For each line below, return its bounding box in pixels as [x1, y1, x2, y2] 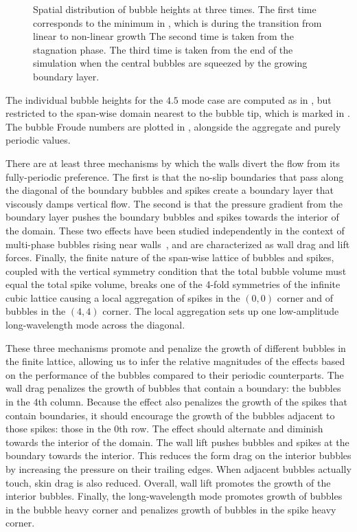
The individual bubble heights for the [5, 92, 163, 107]
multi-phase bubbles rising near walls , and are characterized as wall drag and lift [5, 236, 350, 251]
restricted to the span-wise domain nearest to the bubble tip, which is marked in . [5, 106, 350, 120]
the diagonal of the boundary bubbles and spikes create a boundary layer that [5, 183, 334, 197]
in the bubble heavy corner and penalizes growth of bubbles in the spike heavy [5, 502, 336, 516]
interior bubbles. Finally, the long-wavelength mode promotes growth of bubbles [5, 489, 343, 503]
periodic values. [5, 133, 71, 147]
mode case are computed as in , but [181, 92, 332, 107]
